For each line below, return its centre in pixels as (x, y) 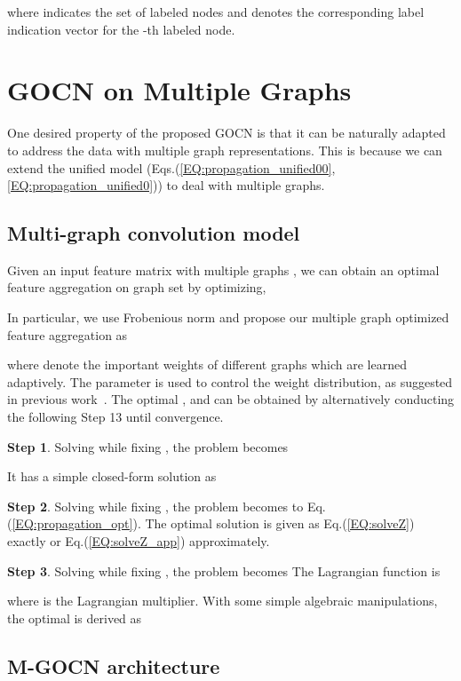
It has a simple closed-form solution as (112, 476)
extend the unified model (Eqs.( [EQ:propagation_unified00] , (171, 167)
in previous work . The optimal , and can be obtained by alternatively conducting (231, 399)
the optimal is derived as (75, 618)
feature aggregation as (68, 334)
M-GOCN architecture (114, 665)
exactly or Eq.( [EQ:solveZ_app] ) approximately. (139, 541)
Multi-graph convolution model (154, 233)
